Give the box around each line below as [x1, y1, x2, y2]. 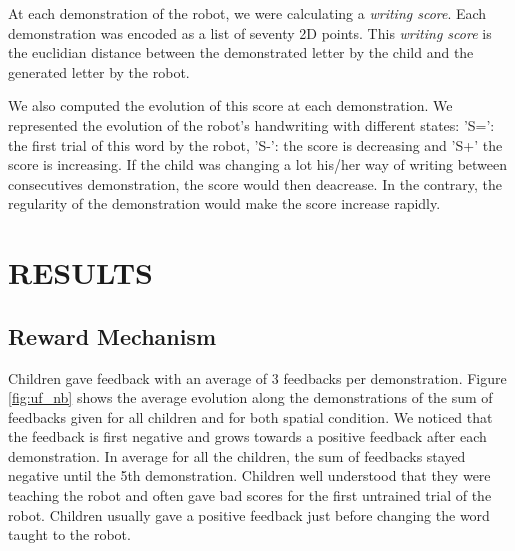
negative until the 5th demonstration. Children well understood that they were [8, 465, 491, 486]
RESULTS [8, 252, 153, 293]
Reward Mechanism [8, 320, 217, 351]
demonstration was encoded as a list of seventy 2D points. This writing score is [8, 22, 492, 43]
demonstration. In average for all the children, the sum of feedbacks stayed [8, 445, 466, 466]
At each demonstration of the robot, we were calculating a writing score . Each [8, 3, 487, 23]
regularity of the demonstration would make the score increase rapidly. [8, 193, 441, 214]
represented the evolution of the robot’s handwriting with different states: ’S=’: [8, 114, 495, 135]
